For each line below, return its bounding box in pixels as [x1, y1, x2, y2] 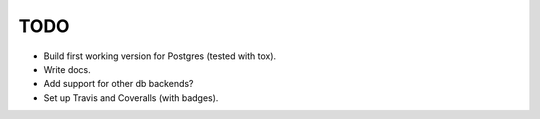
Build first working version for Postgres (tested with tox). [43, 50, 277, 62]
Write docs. [43, 63, 92, 75]
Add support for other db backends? [43, 78, 194, 90]
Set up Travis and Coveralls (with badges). [43, 91, 219, 104]
